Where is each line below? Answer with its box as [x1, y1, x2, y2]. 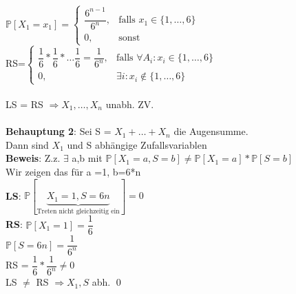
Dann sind [6, 137, 49, 151]
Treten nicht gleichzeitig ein [36, 207, 120, 215]
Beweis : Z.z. [6, 151, 61, 165]
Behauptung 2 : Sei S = [6, 124, 112, 138]
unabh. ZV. [105, 97, 154, 112]
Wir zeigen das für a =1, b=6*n [6, 165, 141, 178]
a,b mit [72, 151, 103, 165]
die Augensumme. [173, 124, 249, 138]
